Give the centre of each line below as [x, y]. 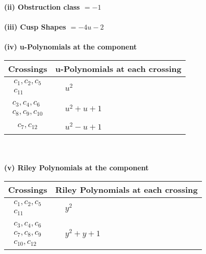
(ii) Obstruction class [42, 7]
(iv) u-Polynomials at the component [71, 47]
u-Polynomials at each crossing [118, 68]
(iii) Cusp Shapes [35, 27]
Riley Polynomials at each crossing [126, 189]
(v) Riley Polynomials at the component [76, 168]
